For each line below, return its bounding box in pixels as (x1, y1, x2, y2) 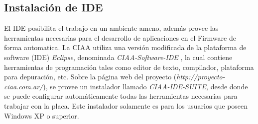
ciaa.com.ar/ (4, 81, 43, 91)
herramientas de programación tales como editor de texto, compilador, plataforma (4, 62, 254, 72)
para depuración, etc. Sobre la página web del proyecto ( (4, 71, 177, 82)
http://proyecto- (176, 71, 225, 82)
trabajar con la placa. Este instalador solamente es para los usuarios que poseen (4, 100, 248, 111)
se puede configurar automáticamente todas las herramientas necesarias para (4, 91, 238, 101)
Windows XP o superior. (4, 110, 79, 121)
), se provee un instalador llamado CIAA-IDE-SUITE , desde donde (43, 81, 248, 91)
